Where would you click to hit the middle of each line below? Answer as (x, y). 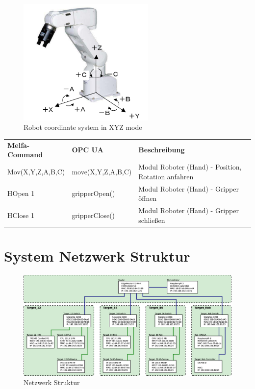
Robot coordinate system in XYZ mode (83, 127)
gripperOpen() (93, 193)
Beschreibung (162, 150)
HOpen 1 (21, 193)
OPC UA (88, 150)
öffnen (148, 198)
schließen (152, 220)
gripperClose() (93, 215)
